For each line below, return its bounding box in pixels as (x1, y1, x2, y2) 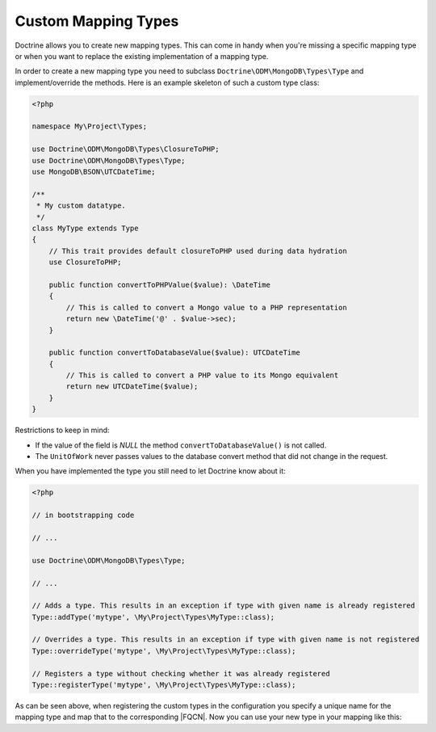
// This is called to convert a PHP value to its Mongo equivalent (65, 371, 339, 380)
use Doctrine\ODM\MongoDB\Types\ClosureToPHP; (31, 145, 220, 154)
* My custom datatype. (36, 201, 127, 210)
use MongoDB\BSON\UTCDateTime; (31, 167, 157, 177)
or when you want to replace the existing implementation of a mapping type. (15, 51, 269, 61)
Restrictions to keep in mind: (15, 425, 110, 435)
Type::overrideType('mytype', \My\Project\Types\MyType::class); (31, 646, 296, 655)
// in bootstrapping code (31, 511, 135, 520)
